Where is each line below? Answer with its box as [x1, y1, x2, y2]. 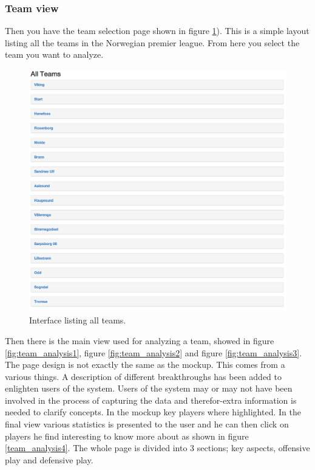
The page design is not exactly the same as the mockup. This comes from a [5, 358, 285, 371]
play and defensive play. [5, 453, 93, 466]
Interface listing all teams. [29, 314, 126, 327]
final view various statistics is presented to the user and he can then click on [5, 418, 289, 430]
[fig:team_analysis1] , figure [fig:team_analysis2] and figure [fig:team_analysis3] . [5, 346, 302, 359]
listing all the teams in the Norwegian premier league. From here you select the [5, 36, 300, 49]
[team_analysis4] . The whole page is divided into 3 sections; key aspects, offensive [5, 441, 310, 454]
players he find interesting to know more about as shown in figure [5, 429, 249, 442]
